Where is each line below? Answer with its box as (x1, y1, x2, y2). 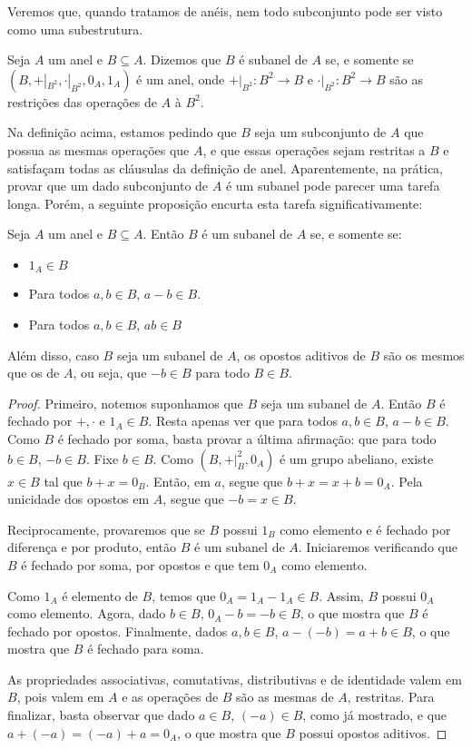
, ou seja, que (73, 363, 147, 382)
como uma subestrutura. (7, 19, 143, 38)
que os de (7, 363, 60, 382)
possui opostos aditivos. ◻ (299, 723, 447, 742)
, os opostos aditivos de (236, 345, 366, 364)
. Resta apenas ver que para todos (148, 411, 338, 430)
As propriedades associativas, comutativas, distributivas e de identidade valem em (7, 669, 462, 688)
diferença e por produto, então (7, 537, 177, 557)
